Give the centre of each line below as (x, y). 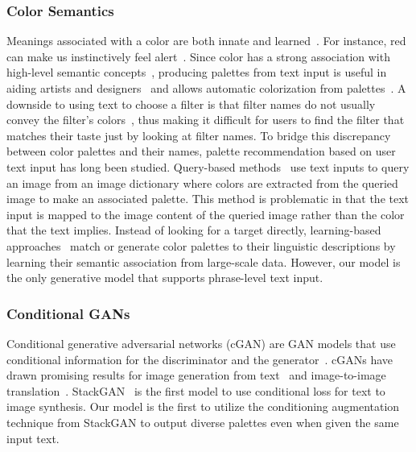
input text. (33, 438)
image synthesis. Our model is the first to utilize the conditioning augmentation (203, 406)
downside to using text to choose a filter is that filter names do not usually (191, 104)
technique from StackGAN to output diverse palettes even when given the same (203, 422)
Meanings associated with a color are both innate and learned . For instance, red (206, 41)
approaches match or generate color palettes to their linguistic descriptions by (201, 245)
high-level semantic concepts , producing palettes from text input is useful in (197, 72)
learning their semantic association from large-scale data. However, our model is (204, 261)
